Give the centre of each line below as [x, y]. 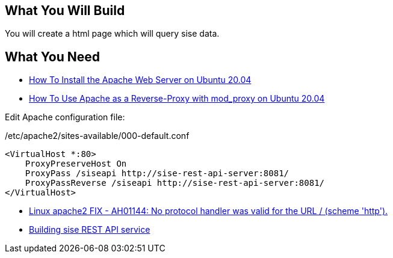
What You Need [52, 57]
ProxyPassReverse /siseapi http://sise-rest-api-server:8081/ [175, 183]
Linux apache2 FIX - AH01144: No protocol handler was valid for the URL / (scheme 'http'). [209, 211]
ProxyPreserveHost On [76, 164]
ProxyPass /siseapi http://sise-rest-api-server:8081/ [157, 174]
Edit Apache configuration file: [65, 117]
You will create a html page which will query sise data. [112, 34]
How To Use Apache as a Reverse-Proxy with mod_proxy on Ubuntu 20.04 [177, 99]
